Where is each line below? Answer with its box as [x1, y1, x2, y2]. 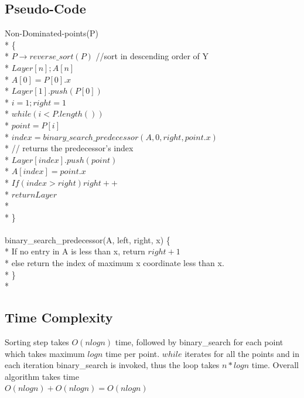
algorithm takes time [5, 370, 79, 382]
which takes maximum [5, 347, 85, 359]
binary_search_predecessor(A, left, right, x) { [5, 233, 170, 246]
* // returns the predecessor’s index [5, 142, 134, 154]
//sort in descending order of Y [95, 50, 209, 62]
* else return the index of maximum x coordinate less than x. [5, 257, 224, 269]
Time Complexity [5, 308, 113, 326]
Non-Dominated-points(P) [5, 27, 98, 39]
